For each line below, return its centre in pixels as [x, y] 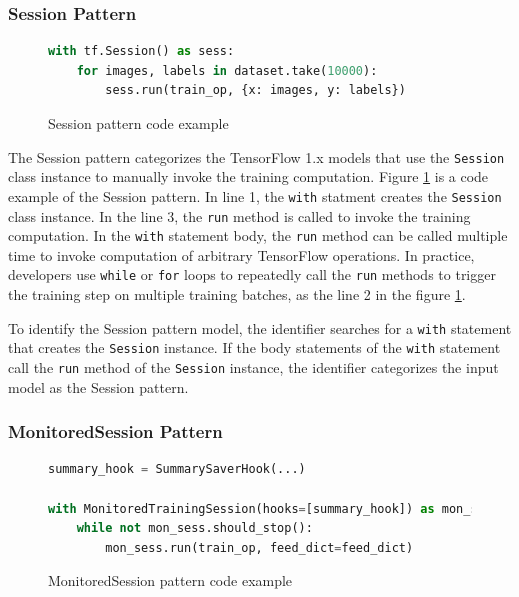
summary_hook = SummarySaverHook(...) [177, 469]
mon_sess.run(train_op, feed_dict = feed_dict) [259, 547]
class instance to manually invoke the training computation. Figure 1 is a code [248, 176]
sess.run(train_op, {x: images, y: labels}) [255, 90]
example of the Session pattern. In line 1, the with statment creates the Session [255, 195]
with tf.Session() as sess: [141, 51]
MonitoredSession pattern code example [170, 580]
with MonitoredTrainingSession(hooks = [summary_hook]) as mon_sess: [277, 508]
